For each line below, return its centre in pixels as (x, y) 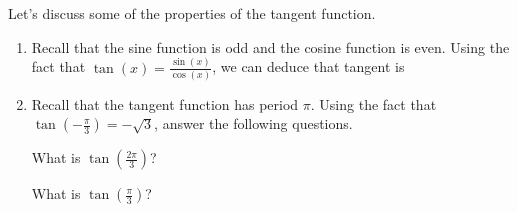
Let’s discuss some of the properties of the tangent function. (192, 13)
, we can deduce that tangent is (308, 66)
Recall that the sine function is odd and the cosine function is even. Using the (270, 46)
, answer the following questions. (253, 123)
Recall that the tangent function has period (165, 103)
